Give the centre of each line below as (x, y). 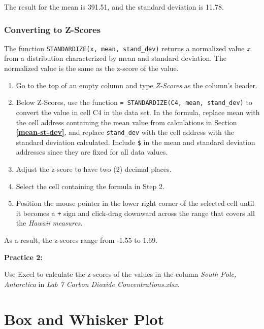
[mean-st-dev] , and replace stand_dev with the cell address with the (125, 132)
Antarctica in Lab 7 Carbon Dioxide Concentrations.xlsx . (92, 284)
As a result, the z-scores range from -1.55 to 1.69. (81, 240)
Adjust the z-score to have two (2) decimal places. (94, 169)
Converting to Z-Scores (53, 29)
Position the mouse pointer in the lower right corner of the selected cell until (135, 203)
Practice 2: (23, 257)
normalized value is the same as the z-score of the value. (91, 68)
